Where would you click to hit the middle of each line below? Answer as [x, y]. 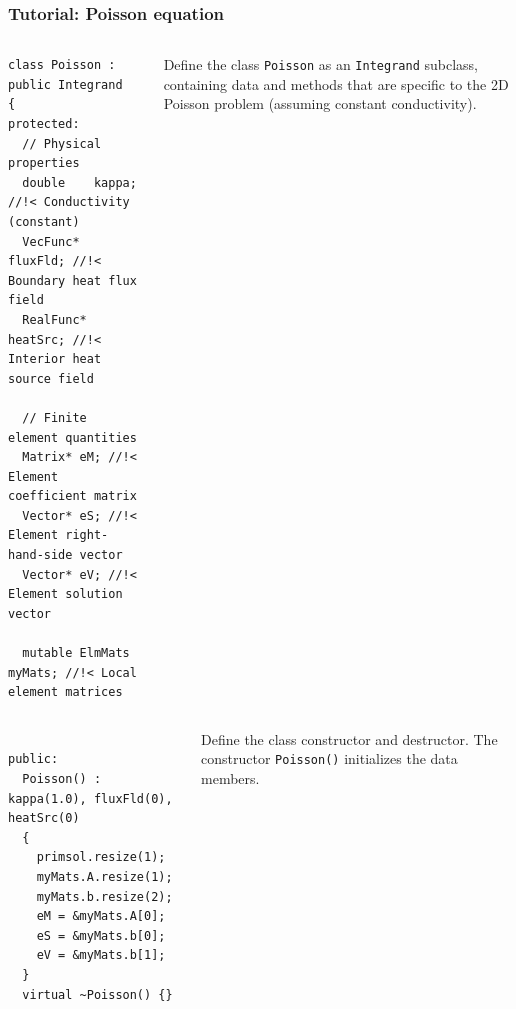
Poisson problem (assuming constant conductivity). [320, 103]
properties [44, 163]
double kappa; [79, 182]
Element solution [65, 594]
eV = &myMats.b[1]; [101, 955]
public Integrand [65, 84]
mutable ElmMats [76, 653]
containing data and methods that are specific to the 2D [336, 83]
